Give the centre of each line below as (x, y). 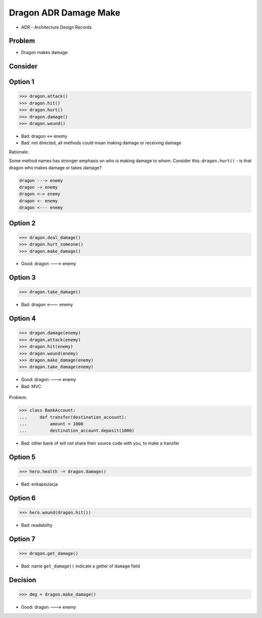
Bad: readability (37, 525)
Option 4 (22, 319)
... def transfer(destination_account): (73, 417)
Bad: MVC (31, 386)
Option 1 (22, 82)
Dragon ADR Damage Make (65, 13)
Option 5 (22, 457)
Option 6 (22, 498)
